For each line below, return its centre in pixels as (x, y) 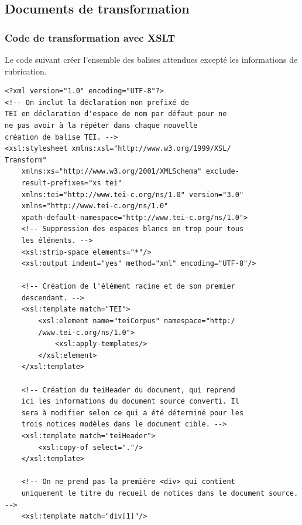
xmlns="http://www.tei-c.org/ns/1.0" (95, 206)
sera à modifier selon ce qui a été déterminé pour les (133, 413)
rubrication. (26, 71)
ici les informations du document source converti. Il (130, 402)
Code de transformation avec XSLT (90, 37)
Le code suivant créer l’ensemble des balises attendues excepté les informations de (151, 59)
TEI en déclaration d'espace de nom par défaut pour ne (116, 114)
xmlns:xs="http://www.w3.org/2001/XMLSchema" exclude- (130, 172)
